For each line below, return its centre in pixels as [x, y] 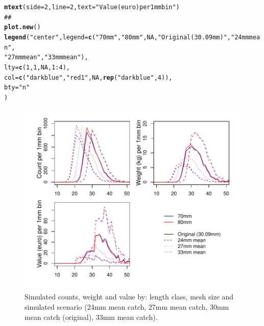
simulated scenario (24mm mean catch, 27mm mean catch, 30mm [127, 307]
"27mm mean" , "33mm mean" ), [46, 57]
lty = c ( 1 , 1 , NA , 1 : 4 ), [37, 67]
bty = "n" [17, 88]
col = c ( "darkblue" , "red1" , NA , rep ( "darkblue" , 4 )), [88, 77]
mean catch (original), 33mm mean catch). [91, 317]
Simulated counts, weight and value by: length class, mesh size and [129, 297]
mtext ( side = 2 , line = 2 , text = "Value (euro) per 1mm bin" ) [92, 7]
